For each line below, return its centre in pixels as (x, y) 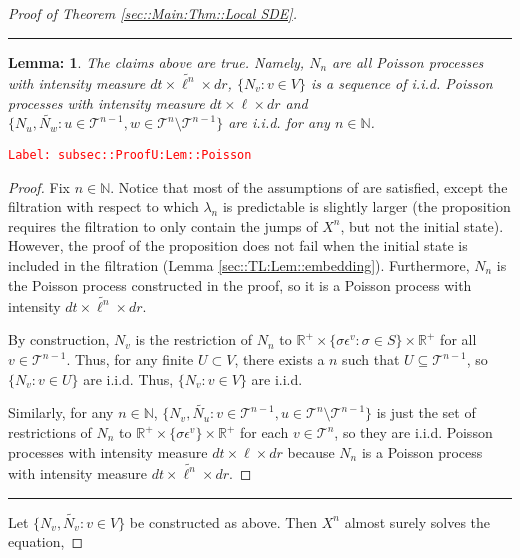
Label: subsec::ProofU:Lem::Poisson (130, 154)
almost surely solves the (417, 521)
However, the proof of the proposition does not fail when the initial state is (238, 245)
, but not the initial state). (422, 225)
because (311, 451)
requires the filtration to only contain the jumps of (163, 225)
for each (264, 432)
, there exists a (279, 359)
